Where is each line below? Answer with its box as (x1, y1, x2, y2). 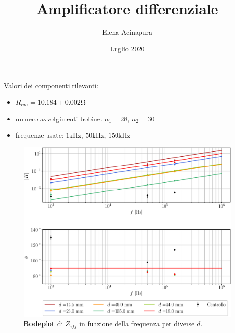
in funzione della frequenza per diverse (79, 318, 195, 329)
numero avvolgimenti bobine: (15, 113, 102, 123)
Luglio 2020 (110, 43, 145, 53)
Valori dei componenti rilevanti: (4, 80, 98, 91)
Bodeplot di (23, 318, 63, 329)
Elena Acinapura (102, 27, 153, 37)
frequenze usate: (15, 130, 64, 140)
